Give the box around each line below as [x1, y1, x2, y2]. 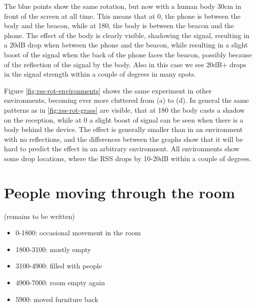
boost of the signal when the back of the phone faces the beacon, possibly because [4, 49, 252, 59]
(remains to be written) [4, 211, 75, 221]
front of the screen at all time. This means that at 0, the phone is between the [4, 10, 241, 21]
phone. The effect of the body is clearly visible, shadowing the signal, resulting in [4, 30, 250, 40]
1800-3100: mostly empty [15, 244, 91, 254]
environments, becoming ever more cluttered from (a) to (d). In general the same [4, 95, 249, 105]
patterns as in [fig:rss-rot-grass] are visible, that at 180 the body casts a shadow [4, 104, 245, 115]
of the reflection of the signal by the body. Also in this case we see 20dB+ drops [4, 59, 247, 69]
